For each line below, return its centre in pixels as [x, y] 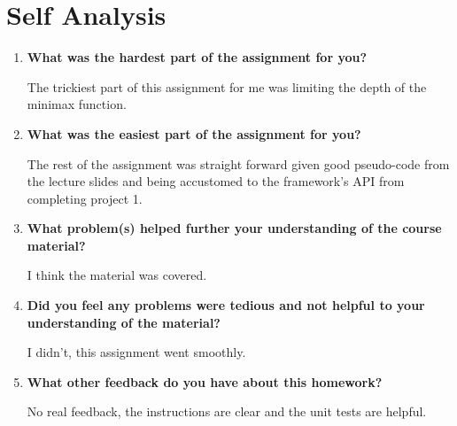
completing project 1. [85, 198]
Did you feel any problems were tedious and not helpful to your [226, 305]
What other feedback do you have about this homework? [205, 381]
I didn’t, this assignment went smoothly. [136, 352]
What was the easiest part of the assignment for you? [194, 133]
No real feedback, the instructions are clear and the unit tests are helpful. [227, 411]
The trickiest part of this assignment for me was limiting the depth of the [227, 86]
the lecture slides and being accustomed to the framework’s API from [216, 181]
